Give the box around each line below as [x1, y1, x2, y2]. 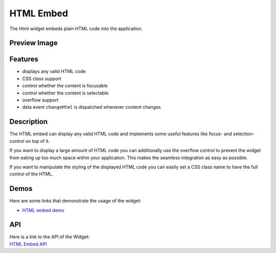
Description [9, 117, 48, 126]
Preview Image [9, 39, 58, 47]
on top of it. [26, 138, 50, 144]
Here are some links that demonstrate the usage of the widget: [9, 198, 142, 204]
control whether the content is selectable [22, 90, 109, 96]
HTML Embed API [9, 241, 47, 247]
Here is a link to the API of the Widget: [9, 234, 90, 240]
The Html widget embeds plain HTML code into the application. [9, 26, 143, 32]
